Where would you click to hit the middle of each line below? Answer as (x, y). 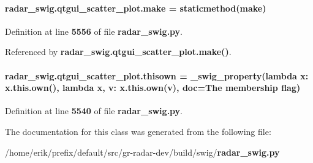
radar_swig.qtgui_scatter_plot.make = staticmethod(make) (136, 8)
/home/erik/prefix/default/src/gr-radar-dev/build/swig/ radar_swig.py (142, 152)
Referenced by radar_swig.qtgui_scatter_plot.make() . (118, 52)
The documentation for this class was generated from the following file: (138, 131)
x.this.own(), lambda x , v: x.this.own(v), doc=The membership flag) (153, 88)
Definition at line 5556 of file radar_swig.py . (94, 31)
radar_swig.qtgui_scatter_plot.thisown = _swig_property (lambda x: (157, 75)
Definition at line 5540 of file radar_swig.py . (94, 111)
